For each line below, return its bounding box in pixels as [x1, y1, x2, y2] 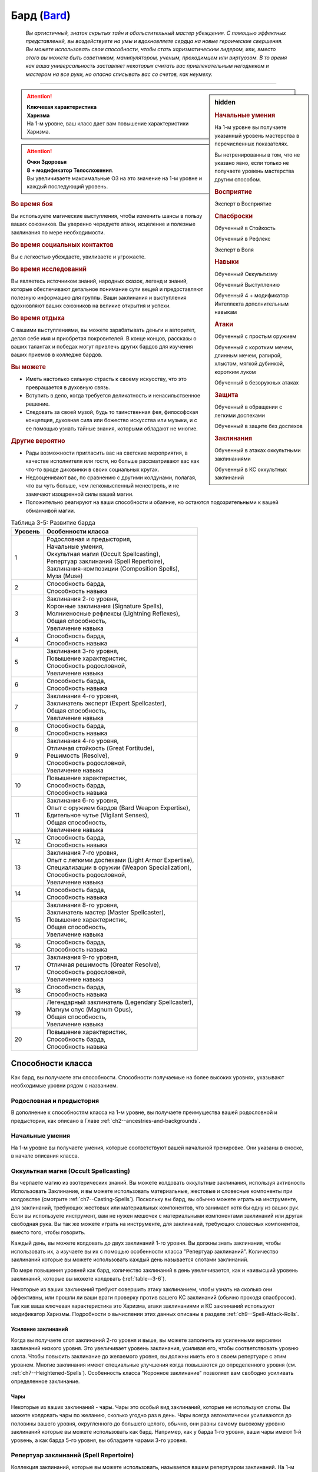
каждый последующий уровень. [26, 183, 108, 190]
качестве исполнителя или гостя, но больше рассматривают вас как [25, 457, 200, 465]
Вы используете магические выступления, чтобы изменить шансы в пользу [11, 213, 203, 220]
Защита [214, 391, 238, 399]
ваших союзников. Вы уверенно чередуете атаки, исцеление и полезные [11, 221, 196, 228]
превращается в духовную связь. [25, 383, 110, 391]
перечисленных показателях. [214, 140, 289, 147]
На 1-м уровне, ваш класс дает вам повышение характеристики [26, 120, 189, 127]
